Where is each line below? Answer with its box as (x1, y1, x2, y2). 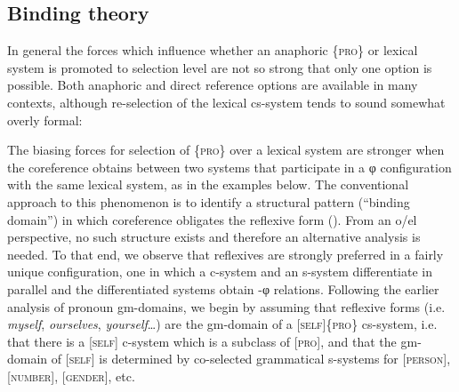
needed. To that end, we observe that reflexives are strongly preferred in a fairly (7, 244, 444, 263)
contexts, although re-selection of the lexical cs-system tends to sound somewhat (7, 92, 446, 111)
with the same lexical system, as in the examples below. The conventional (7, 175, 409, 194)
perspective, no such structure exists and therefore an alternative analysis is (7, 228, 421, 246)
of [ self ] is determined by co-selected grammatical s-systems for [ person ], (51, 349, 451, 368)
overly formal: (7, 110, 83, 129)
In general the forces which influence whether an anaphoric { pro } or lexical (7, 41, 418, 60)
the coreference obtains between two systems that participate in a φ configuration (7, 157, 452, 176)
